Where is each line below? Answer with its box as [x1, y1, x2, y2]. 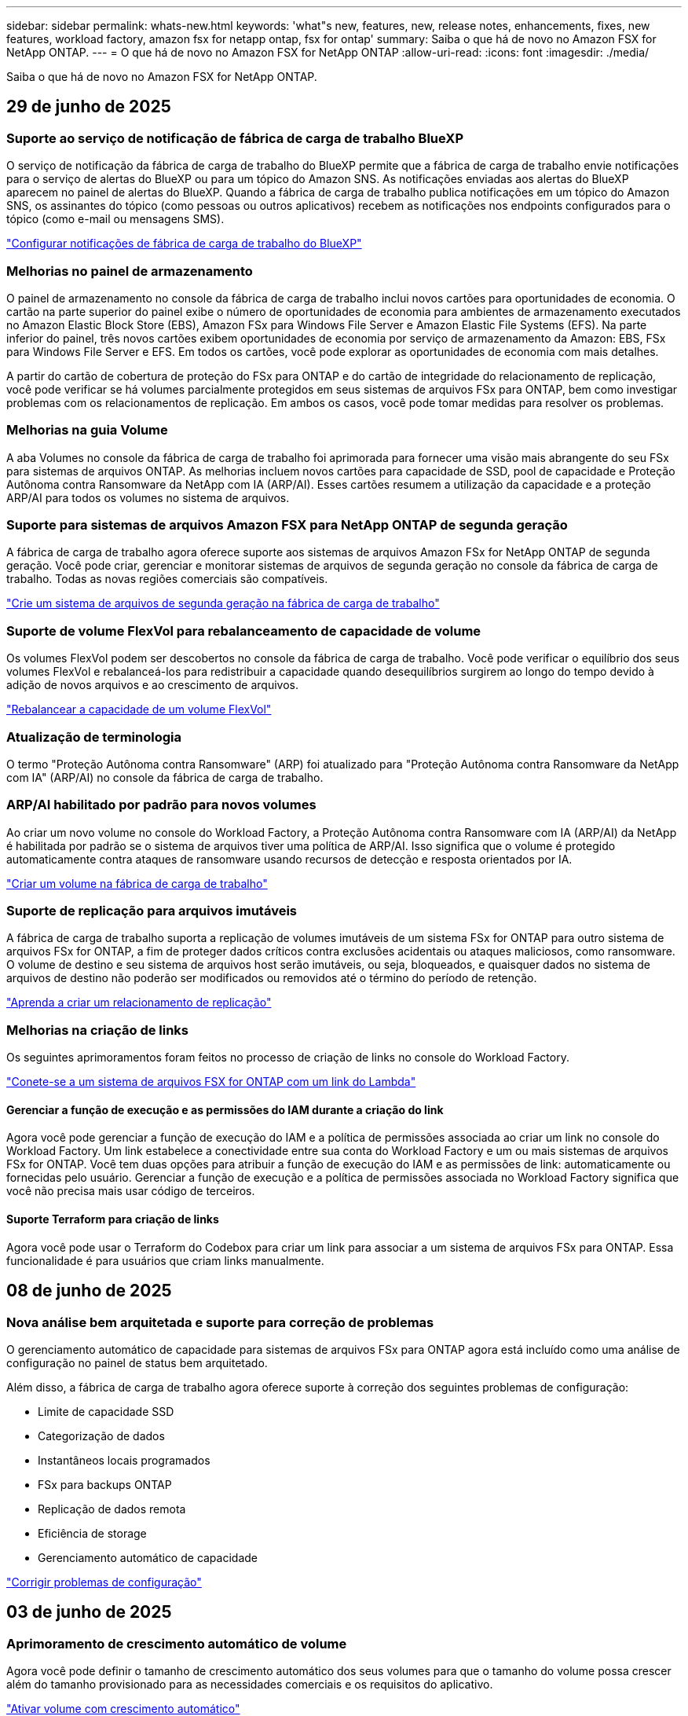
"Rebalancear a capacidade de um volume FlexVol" [6, 702, 272, 717]
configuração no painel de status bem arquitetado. [6, 1355, 268, 1369]
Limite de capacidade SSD [38, 1404, 174, 1418]
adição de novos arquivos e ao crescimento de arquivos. [6, 678, 298, 692]
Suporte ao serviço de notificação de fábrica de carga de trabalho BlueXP [6, 130, 464, 146]
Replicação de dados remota [38, 1501, 186, 1516]
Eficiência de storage [38, 1526, 147, 1540]
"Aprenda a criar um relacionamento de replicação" [6, 995, 272, 1010]
